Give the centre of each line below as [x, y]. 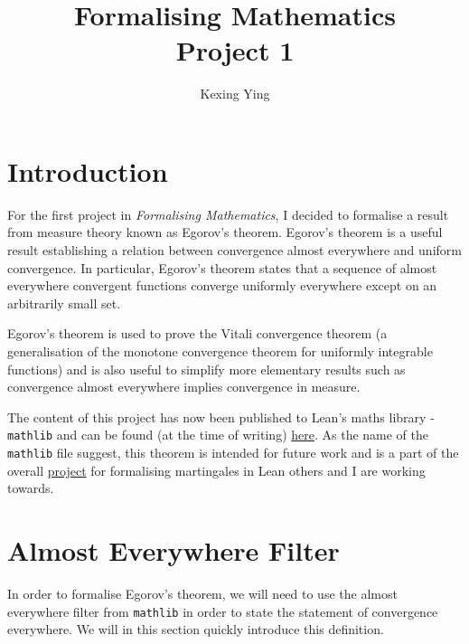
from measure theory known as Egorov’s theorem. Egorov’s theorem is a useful [225, 232]
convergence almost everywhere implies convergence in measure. [184, 387]
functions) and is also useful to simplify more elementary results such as [206, 369]
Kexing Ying [235, 94]
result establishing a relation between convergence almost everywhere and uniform [234, 250]
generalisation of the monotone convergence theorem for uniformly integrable [220, 351]
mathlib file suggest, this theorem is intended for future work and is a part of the [233, 453]
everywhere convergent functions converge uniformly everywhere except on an [222, 285]
